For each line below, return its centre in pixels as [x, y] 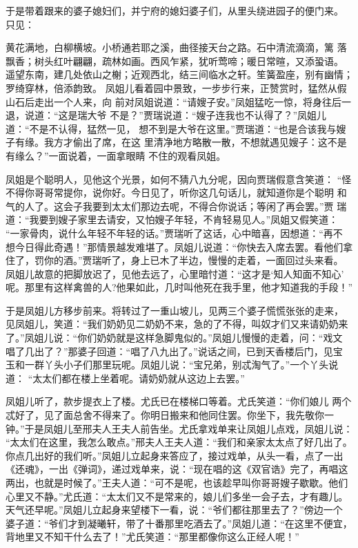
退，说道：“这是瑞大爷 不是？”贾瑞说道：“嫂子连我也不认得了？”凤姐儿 [166, 115]
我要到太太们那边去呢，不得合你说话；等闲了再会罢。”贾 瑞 [215, 206]
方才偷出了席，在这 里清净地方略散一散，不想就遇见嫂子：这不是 [200, 142]
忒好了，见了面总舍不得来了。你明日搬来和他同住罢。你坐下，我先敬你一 [170, 415]
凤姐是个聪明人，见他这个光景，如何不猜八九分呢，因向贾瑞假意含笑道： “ [174, 179]
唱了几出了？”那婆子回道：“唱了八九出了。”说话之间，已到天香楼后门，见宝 [174, 351]
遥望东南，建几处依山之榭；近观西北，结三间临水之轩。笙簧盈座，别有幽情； [179, 74]
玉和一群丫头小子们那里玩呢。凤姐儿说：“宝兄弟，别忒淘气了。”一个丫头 [167, 365]
